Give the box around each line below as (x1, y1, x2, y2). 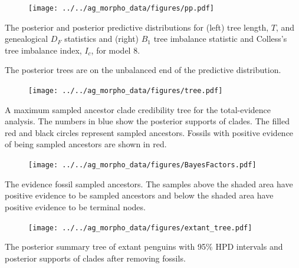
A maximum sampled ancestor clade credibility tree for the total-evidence (5, 103, 271, 115)
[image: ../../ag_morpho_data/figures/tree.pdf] (28, 87, 223, 95)
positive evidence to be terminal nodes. (5, 200, 146, 213)
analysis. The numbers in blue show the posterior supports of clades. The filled (5, 115, 290, 127)
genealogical (5, 32, 48, 45)
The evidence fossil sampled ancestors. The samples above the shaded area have (5, 177, 293, 190)
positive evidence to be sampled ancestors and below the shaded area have (5, 189, 274, 201)
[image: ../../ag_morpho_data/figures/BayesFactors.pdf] (28, 161, 257, 170)
